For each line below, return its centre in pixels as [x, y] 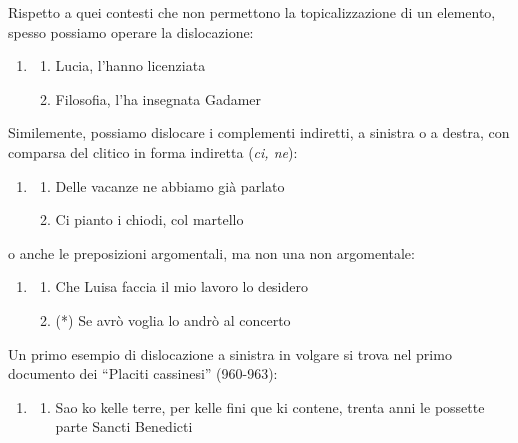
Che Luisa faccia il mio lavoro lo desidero [181, 286]
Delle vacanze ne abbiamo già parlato [170, 185]
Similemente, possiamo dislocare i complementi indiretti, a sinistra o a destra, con [259, 132]
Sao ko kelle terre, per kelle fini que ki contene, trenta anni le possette [270, 406]
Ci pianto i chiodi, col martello [149, 219]
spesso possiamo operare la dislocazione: [131, 31]
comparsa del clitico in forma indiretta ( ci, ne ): [153, 151]
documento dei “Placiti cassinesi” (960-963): [143, 373]
